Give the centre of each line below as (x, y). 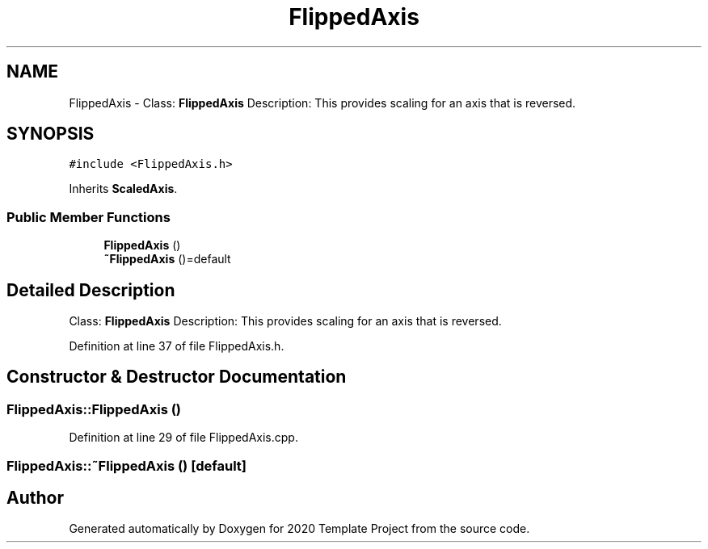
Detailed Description (91, 290)
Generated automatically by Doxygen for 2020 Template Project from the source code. (299, 529)
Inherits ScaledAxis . (123, 189)
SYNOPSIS (51, 134)
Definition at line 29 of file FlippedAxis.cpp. (183, 438)
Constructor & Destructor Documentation (177, 377)
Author (35, 498)
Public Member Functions (88, 217)
